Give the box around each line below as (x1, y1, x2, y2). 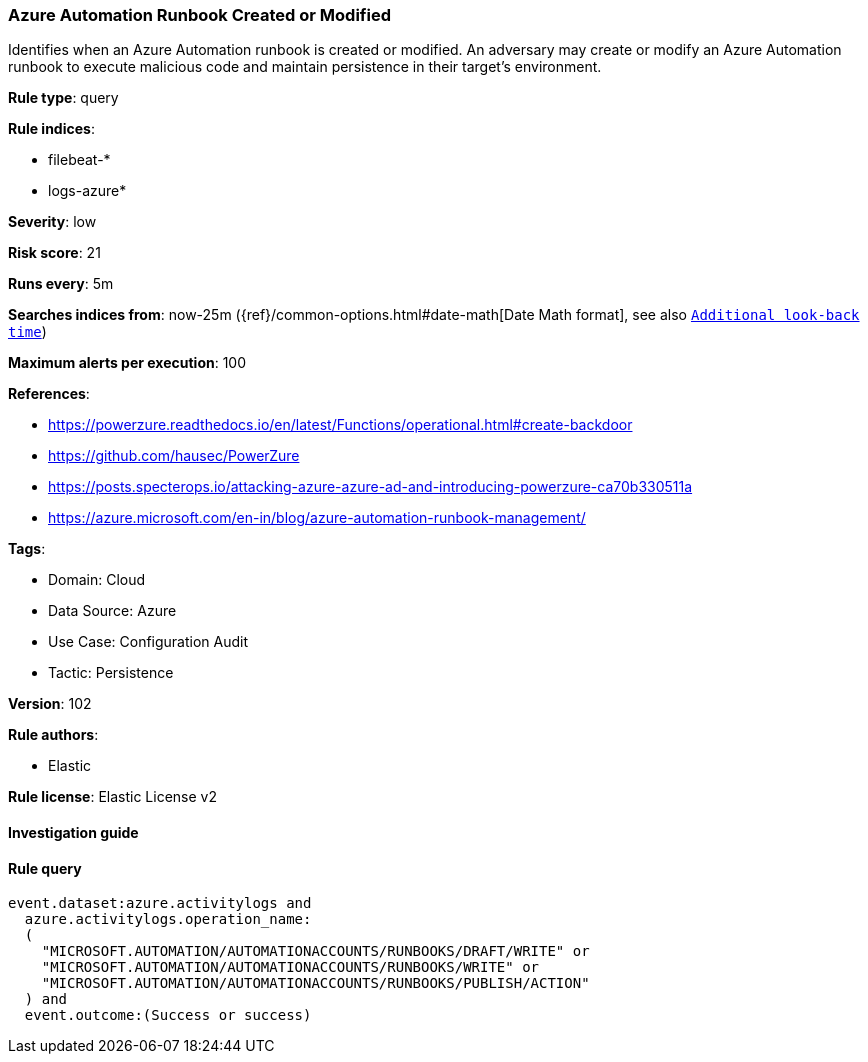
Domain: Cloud (48, 571, 146, 589)
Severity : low (8, 213, 97, 231)
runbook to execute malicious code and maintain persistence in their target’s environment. (8, 58, 602, 76)
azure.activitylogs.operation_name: (24, 911, 312, 928)
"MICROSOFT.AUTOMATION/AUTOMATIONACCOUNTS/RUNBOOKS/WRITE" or (41, 959, 540, 976)
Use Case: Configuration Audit (48, 633, 249, 651)
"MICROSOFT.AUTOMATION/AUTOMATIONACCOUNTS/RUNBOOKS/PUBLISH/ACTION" (41, 975, 590, 992)
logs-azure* (48, 182, 127, 200)
